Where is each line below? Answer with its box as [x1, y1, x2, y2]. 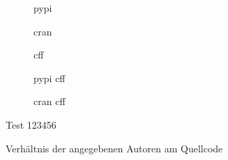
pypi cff [33, 70, 66, 85]
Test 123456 [6, 117, 56, 131]
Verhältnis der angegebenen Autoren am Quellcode [6, 141, 223, 155]
